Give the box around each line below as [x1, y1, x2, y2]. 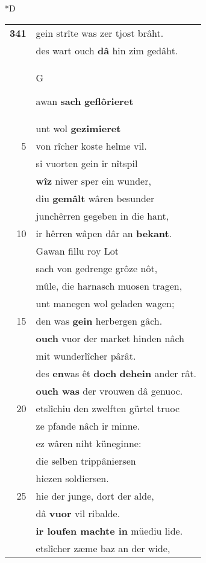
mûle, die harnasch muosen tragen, [36, 278, 183, 293]
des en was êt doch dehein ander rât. [36, 366, 196, 380]
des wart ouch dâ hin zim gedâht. [36, 43, 178, 57]
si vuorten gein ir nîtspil [36, 156, 138, 170]
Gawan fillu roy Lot [36, 243, 119, 258]
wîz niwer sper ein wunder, [36, 173, 151, 188]
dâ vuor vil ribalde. [36, 506, 120, 520]
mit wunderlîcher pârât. [36, 348, 136, 363]
